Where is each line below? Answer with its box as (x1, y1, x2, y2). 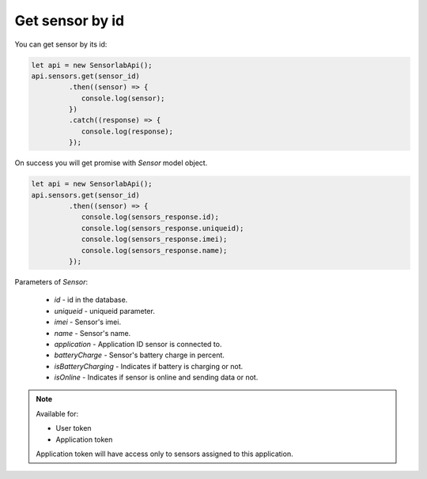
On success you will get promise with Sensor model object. (14, 158, 208, 168)
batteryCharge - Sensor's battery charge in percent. (54, 350, 225, 360)
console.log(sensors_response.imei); (81, 235, 228, 244)
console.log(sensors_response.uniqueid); (81, 224, 244, 232)
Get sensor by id (14, 12, 125, 29)
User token (55, 424, 92, 433)
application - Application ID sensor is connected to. (54, 339, 222, 349)
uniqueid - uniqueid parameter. (54, 306, 156, 315)
